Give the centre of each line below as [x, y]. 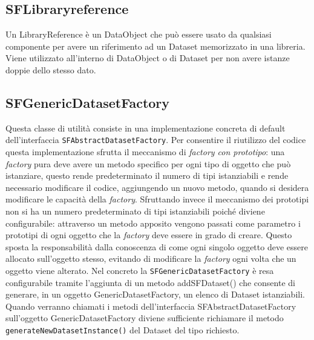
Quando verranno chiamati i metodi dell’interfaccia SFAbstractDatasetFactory [151, 306]
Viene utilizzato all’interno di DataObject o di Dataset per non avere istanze [148, 58]
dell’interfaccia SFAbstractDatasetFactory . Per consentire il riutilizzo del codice [156, 140]
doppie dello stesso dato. [51, 69]
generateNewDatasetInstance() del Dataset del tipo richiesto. [123, 330]
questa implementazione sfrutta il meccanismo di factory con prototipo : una [145, 152]
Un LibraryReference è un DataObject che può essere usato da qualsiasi [139, 34]
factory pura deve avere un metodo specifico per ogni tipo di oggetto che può [148, 163]
